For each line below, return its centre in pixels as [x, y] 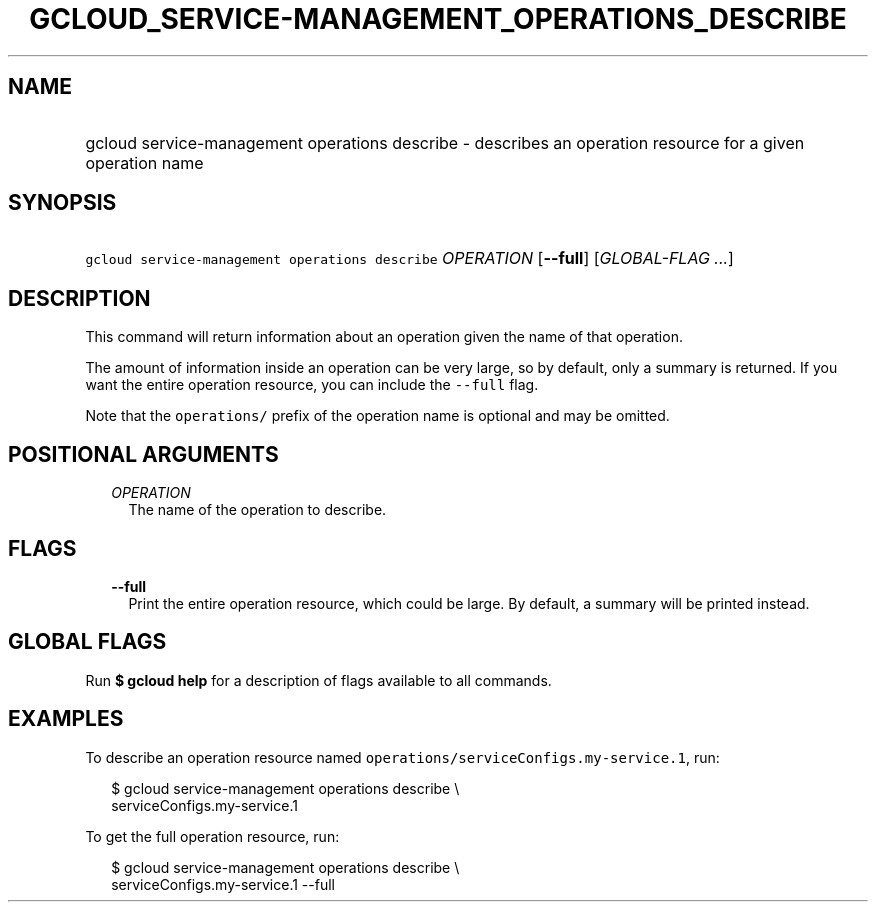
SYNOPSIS [62, 203]
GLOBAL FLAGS [87, 642]
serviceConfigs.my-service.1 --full [223, 884]
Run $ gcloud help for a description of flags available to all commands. [318, 680]
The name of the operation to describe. [257, 510]
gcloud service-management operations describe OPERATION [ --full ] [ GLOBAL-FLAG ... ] [409, 258]
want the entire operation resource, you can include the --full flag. [312, 385]
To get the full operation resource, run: [212, 836]
